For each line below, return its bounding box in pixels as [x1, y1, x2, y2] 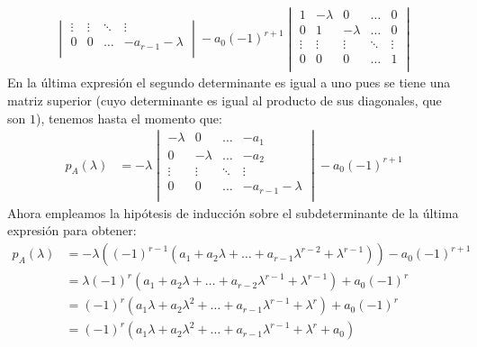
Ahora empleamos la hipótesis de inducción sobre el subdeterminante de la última [7, 203, 459, 222]
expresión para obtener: [7, 221, 137, 240]
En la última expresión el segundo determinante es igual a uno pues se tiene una [7, 73, 451, 92]
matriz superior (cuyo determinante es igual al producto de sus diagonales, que [7, 90, 442, 109]
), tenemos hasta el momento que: [35, 108, 222, 127]
